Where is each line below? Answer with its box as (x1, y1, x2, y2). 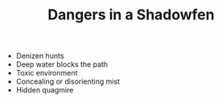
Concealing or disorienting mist (15, 76, 121, 86)
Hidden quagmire (15, 85, 74, 95)
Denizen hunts (15, 51, 64, 61)
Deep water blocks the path (15, 60, 109, 69)
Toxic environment (15, 68, 78, 78)
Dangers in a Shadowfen (47, 6, 215, 24)
